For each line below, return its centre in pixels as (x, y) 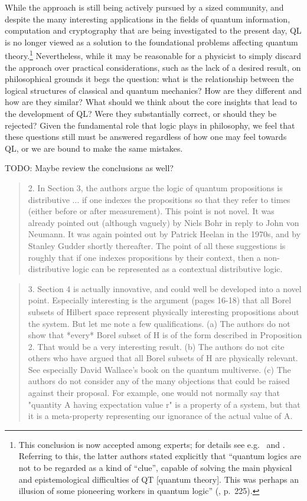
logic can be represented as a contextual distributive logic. (177, 269)
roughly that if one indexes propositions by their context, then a (144, 257)
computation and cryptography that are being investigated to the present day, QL (153, 30)
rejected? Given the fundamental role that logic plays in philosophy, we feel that (150, 125)
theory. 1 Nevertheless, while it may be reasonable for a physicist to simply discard (153, 55)
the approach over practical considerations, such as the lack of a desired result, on (153, 67)
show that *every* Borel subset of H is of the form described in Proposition (165, 335)
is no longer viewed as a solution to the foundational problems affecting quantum (151, 42)
